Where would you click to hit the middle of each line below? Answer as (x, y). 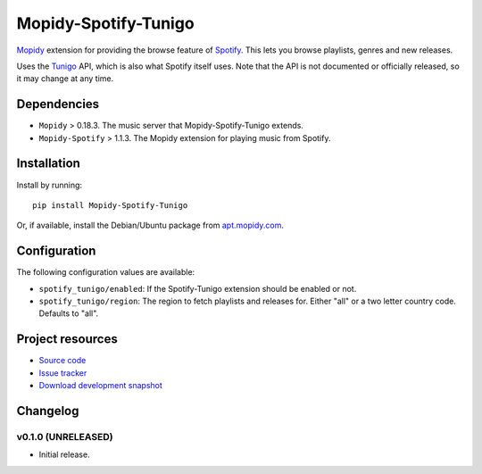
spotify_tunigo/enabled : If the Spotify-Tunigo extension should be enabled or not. (198, 288)
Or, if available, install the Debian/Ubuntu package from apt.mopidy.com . (150, 225)
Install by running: (50, 185)
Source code (62, 361)
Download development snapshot (100, 386)
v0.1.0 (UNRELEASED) (65, 437)
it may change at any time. (65, 79)
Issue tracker (63, 373)
